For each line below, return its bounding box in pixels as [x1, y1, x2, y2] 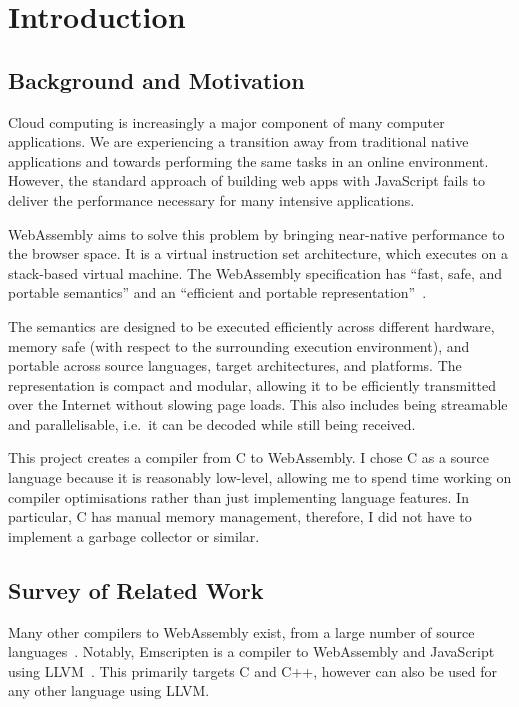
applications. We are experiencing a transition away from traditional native [8, 131, 469, 152]
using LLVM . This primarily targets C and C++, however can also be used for [8, 660, 498, 681]
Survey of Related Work [8, 574, 264, 605]
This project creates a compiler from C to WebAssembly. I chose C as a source [8, 447, 489, 468]
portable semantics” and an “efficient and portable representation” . [8, 282, 427, 303]
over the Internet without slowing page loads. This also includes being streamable [8, 394, 508, 415]
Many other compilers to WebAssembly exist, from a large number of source [8, 621, 475, 642]
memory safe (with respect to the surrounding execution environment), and [8, 335, 470, 356]
